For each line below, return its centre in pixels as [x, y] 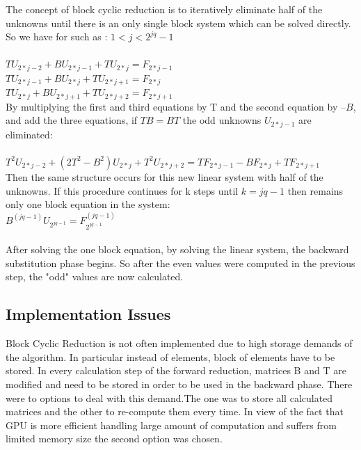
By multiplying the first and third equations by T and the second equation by [172, 106]
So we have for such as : [57, 37]
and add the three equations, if [72, 120]
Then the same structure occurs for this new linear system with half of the [165, 176]
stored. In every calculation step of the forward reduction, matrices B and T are [176, 370]
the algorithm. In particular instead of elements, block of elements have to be [170, 356]
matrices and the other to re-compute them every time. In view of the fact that [175, 411]
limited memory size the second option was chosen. [114, 439]
